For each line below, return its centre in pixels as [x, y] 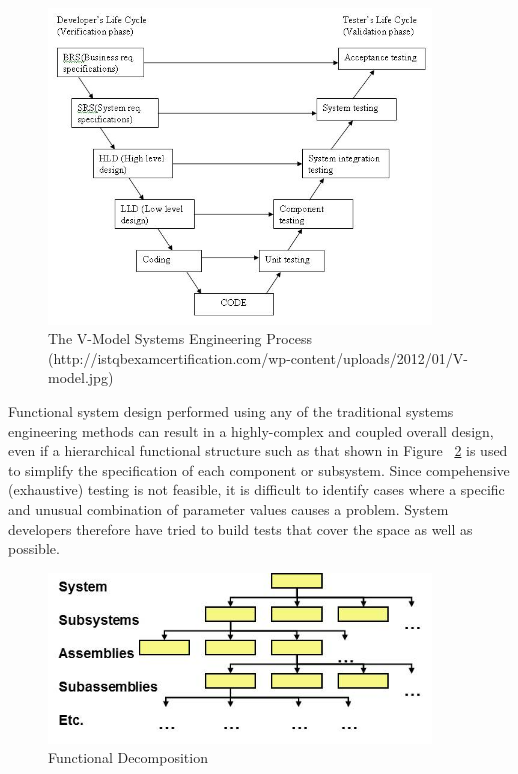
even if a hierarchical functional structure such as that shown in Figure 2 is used [258, 450]
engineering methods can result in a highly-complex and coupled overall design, [251, 430]
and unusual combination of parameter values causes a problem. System [228, 509]
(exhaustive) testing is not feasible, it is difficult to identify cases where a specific [256, 489]
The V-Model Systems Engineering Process [180, 338]
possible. [34, 548]
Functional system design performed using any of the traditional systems [231, 411]
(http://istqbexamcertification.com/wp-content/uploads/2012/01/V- [258, 357]
